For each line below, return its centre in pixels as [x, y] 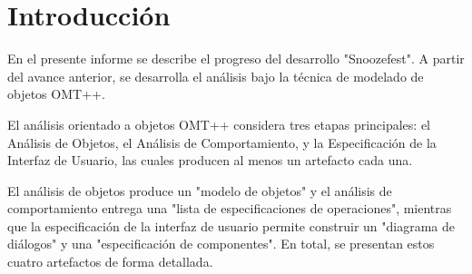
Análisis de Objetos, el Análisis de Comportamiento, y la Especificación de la [222, 142]
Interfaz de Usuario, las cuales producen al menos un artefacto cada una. [210, 160]
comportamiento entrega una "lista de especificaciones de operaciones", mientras [230, 208]
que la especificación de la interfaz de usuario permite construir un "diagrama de [231, 225]
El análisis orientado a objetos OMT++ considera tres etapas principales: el [219, 124]
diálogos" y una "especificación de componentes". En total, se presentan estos [221, 244]
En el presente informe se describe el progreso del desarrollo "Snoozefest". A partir [236, 59]
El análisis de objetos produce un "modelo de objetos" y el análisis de [200, 190]
